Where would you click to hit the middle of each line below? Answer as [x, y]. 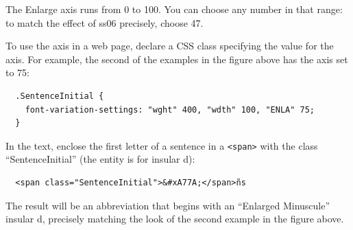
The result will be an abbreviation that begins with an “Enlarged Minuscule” [168, 205]
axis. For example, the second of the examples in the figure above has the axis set [177, 59]
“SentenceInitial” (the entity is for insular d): [100, 159]
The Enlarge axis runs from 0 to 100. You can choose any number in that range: [174, 9]
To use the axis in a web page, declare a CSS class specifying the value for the [170, 46]
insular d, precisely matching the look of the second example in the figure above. [175, 219]
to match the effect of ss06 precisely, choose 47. [105, 22]
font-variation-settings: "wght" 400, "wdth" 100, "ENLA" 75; [170, 110]
